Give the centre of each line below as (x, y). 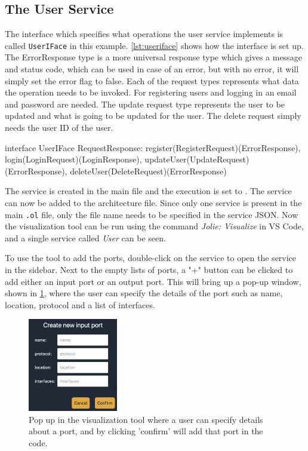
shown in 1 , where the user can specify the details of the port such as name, (144, 293)
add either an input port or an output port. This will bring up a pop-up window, (153, 281)
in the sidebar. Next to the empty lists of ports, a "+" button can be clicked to (149, 270)
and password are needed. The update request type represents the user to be (145, 104)
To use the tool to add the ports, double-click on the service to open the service (151, 258)
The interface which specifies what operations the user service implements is (144, 34)
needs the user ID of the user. (59, 128)
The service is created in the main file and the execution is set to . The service (148, 191)
